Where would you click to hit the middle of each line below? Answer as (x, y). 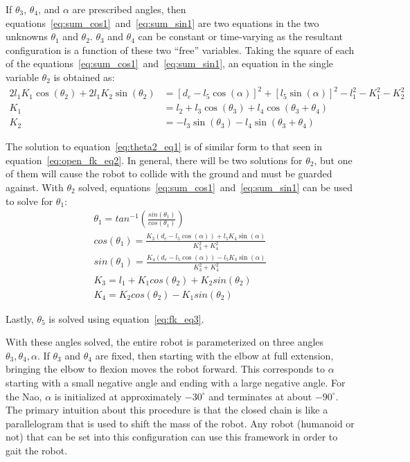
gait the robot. (37, 450)
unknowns (27, 36)
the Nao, (24, 396)
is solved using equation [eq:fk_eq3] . (126, 318)
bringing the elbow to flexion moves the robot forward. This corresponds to (166, 369)
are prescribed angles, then (129, 9)
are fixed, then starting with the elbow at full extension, (214, 355)
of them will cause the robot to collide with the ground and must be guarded (169, 174)
